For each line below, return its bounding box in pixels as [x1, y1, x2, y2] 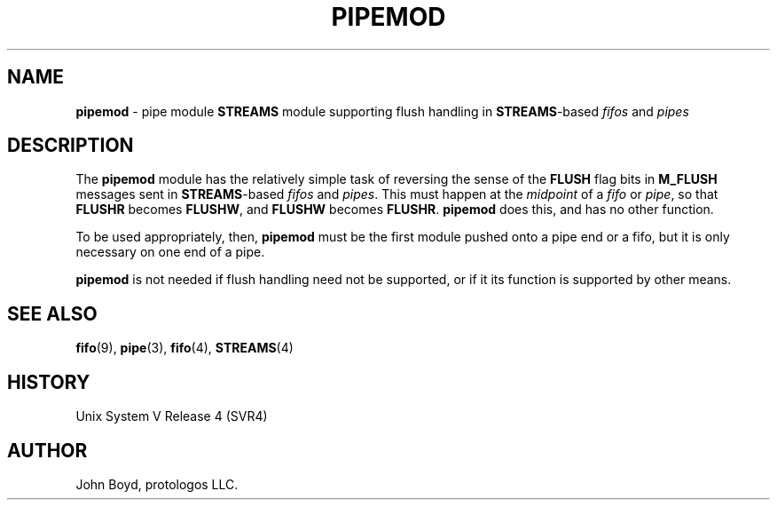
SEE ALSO [7, 302, 98, 325]
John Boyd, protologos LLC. [75, 476, 239, 492]
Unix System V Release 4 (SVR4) [75, 408, 268, 424]
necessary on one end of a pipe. [75, 244, 265, 260]
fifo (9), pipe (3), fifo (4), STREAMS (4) [75, 340, 294, 356]
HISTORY [7, 370, 90, 393]
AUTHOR [7, 439, 88, 462]
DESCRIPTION [7, 134, 134, 157]
